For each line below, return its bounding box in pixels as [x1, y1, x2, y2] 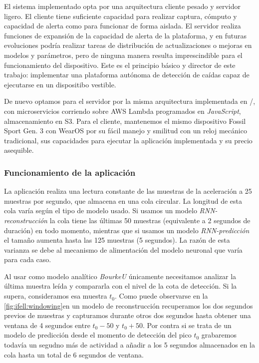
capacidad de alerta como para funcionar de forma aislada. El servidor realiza [4, 20, 241, 31]
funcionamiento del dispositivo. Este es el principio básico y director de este [4, 59, 236, 70]
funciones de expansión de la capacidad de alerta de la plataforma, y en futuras [4, 30, 247, 40]
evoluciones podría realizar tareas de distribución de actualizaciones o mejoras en [4, 40, 252, 50]
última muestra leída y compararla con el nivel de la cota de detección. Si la [4, 281, 237, 291]
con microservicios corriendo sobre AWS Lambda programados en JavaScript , [4, 105, 241, 116]
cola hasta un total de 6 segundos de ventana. [4, 349, 144, 360]
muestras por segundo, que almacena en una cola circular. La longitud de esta [4, 195, 243, 206]
